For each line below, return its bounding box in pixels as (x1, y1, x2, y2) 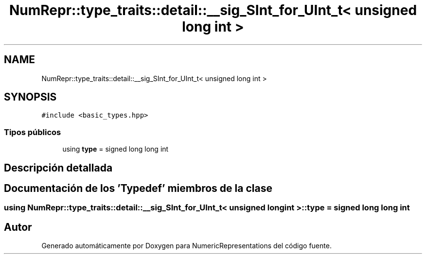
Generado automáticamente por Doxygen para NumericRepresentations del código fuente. (41, 241, 332, 250)
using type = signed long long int (62, 145, 169, 154)
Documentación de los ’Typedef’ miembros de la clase (4, 182, 272, 195)
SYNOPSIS (4, 91, 57, 103)
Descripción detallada (4, 161, 113, 174)
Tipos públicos (4, 127, 61, 137)
